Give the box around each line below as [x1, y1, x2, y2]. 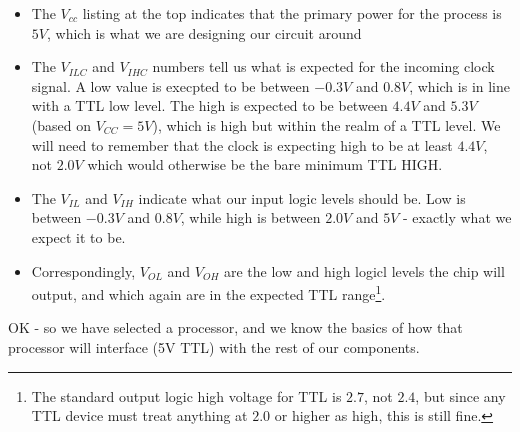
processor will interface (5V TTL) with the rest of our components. [8, 336, 420, 357]
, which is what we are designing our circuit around [46, 22, 362, 43]
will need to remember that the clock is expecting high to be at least [31, 134, 453, 155]
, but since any [415, 385, 506, 406]
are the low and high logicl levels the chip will [223, 260, 505, 281]
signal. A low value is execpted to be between [31, 75, 310, 96]
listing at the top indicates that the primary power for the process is [82, 3, 502, 23]
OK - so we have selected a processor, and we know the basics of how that [8, 317, 463, 338]
